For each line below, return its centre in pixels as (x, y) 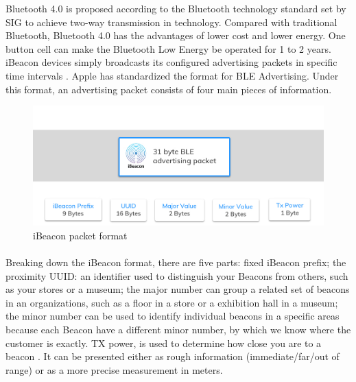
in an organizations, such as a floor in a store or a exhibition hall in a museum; (172, 302)
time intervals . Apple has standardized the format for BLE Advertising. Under (172, 75)
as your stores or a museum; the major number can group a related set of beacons (178, 289)
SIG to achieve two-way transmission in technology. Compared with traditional (171, 22)
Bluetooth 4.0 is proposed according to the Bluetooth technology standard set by (176, 8)
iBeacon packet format (80, 235)
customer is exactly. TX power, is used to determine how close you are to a (164, 343)
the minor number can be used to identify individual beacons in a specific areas (173, 316)
